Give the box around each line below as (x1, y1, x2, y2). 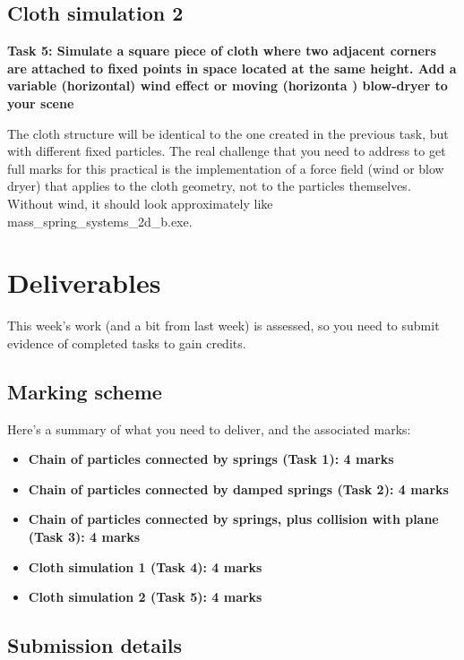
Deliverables (7, 264, 161, 301)
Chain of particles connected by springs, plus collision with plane (28, 510, 439, 528)
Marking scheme (7, 377, 162, 405)
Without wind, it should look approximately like (7, 193, 273, 212)
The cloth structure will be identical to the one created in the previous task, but (7, 124, 449, 142)
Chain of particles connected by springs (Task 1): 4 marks (28, 450, 394, 468)
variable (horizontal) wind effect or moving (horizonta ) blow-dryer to (7, 76, 448, 95)
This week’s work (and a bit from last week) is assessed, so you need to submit (7, 316, 440, 335)
